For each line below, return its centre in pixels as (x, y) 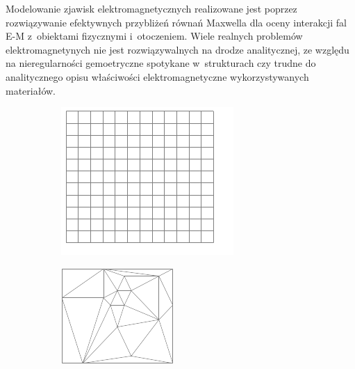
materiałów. (31, 90)
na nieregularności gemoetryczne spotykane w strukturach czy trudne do (161, 63)
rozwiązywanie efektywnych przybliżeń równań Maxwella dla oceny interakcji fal (176, 22)
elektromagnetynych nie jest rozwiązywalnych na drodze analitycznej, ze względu (177, 49)
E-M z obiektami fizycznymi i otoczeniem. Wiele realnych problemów (154, 36)
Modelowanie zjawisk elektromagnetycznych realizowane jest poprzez (151, 8)
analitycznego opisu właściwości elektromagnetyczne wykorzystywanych (157, 76)
